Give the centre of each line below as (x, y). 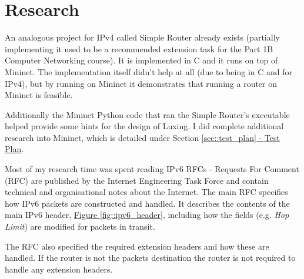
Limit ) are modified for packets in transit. (80, 226)
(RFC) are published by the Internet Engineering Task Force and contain (137, 180)
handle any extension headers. (59, 269)
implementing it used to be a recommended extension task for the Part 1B (139, 48)
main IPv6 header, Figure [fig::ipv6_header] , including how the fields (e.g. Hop (147, 215)
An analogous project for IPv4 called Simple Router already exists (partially (142, 37)
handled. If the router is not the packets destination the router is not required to (150, 258)
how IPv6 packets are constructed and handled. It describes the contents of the (147, 203)
